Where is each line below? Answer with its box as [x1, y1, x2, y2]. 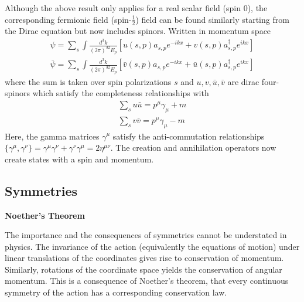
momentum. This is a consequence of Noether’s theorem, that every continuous [5, 274, 289, 287]
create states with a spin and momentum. [5, 152, 154, 165]
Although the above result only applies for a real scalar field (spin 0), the [5, 2, 268, 13]
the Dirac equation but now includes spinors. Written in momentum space [5, 25, 271, 37]
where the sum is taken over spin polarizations [5, 75, 172, 87]
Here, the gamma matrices [5, 130, 100, 142]
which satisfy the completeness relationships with [32, 87, 209, 99]
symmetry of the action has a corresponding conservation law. [5, 286, 227, 298]
